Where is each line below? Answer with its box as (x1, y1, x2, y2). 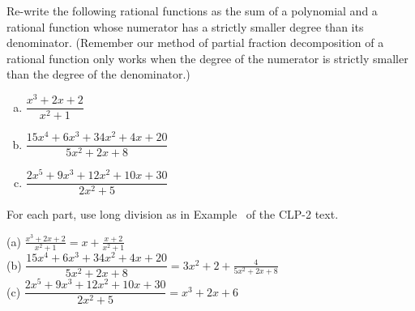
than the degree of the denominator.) (6, 66, 190, 83)
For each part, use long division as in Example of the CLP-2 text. (6, 206, 339, 223)
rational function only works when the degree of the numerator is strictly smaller (6, 49, 409, 66)
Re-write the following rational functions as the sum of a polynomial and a (6, 2, 378, 19)
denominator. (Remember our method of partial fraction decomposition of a (6, 34, 384, 51)
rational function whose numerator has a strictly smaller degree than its (6, 18, 364, 35)
